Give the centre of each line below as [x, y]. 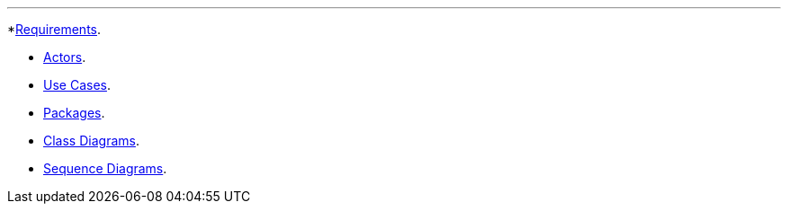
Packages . [74, 113]
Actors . [65, 57]
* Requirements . [54, 29]
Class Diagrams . [91, 141]
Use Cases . [77, 85]
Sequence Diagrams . [105, 168]
